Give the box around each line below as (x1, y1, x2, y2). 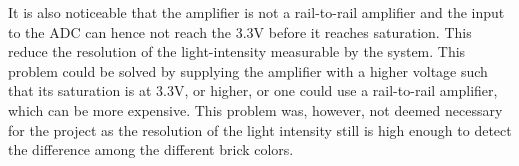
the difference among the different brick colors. (8, 139, 294, 160)
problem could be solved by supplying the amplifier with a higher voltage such (8, 60, 488, 81)
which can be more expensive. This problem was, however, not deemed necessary (8, 99, 503, 120)
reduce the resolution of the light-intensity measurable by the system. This (8, 41, 466, 62)
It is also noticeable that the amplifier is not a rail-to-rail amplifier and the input (8, 2, 505, 22)
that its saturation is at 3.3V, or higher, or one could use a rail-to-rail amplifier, (8, 80, 498, 101)
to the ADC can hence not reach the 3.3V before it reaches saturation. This (8, 21, 472, 42)
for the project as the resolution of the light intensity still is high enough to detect (8, 119, 512, 140)
